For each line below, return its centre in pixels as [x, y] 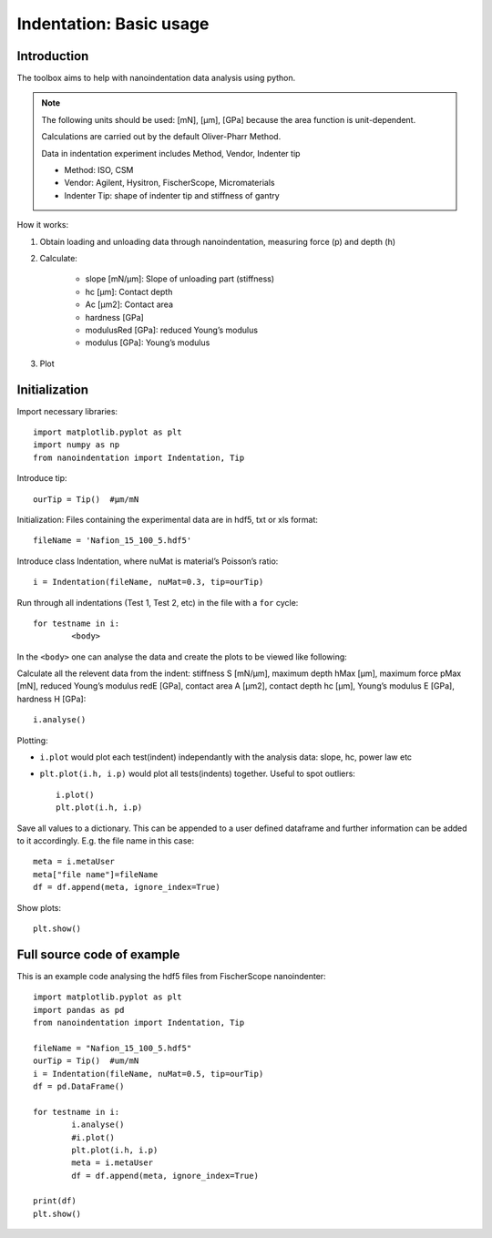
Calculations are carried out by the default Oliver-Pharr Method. [161, 137]
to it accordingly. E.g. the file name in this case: [106, 840]
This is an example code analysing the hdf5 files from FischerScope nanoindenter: [172, 976]
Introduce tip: [42, 478]
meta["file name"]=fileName [96, 874]
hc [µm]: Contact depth [129, 292]
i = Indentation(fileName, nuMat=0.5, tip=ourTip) [149, 1074]
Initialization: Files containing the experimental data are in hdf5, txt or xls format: [168, 519]
